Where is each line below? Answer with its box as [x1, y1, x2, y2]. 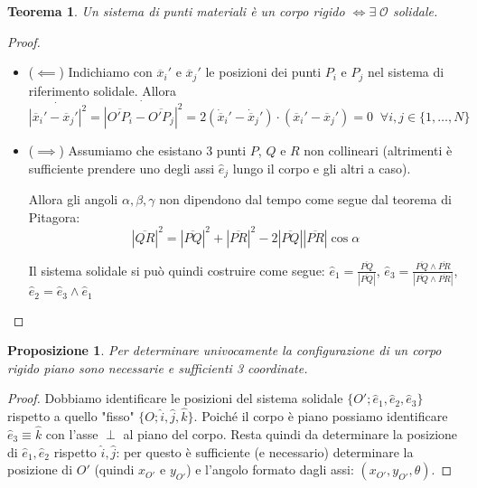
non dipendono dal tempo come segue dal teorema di [159, 190, 452, 208]
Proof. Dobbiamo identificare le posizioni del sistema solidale [7, 389, 343, 408]
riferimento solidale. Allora [28, 80, 176, 99]
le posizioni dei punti [205, 62, 322, 81]
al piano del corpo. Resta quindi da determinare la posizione [123, 424, 458, 443]
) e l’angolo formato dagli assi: [186, 460, 354, 479]
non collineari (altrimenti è [304, 140, 453, 159]
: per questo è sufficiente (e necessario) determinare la [116, 442, 414, 461]
